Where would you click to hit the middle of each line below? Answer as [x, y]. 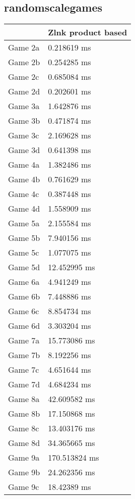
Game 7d [24, 384]
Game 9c [24, 487]
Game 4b [24, 179]
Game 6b [24, 296]
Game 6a [24, 282]
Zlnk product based [88, 32]
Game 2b [24, 62]
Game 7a [24, 340]
